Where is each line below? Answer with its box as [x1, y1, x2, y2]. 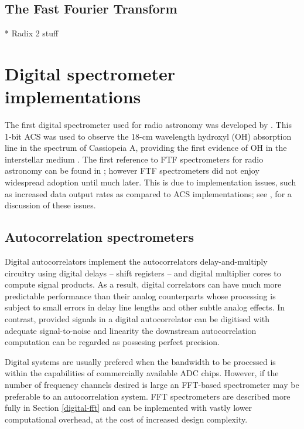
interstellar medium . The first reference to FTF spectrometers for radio [5, 153, 264, 165]
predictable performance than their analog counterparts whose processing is [5, 289, 276, 302]
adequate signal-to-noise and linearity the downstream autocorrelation [5, 324, 257, 336]
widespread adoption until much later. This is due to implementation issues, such [5, 176, 296, 188]
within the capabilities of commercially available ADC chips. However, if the [5, 367, 279, 379]
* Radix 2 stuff [5, 27, 59, 39]
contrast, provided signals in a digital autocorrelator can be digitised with [5, 313, 270, 325]
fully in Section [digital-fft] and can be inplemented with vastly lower [5, 401, 252, 414]
